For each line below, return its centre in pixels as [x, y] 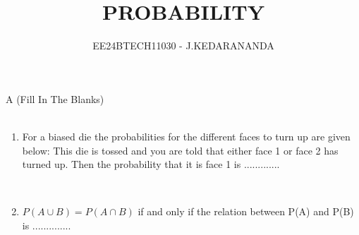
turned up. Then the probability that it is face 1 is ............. [151, 164]
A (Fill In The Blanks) [55, 98]
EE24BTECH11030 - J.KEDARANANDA [183, 46]
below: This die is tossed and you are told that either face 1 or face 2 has [180, 150]
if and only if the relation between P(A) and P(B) [246, 211]
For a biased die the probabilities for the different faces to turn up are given [186, 136]
